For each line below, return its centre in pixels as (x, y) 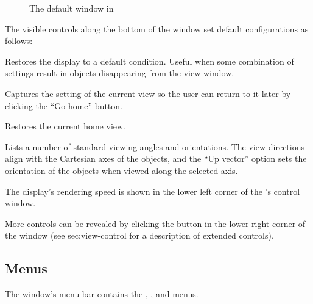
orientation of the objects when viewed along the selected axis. (121, 170)
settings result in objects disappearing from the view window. (120, 73)
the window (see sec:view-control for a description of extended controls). (139, 235)
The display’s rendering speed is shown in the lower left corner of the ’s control (153, 191)
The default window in (72, 8)
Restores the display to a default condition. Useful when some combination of (149, 61)
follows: (19, 41)
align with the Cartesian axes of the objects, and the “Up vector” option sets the (156, 158)
